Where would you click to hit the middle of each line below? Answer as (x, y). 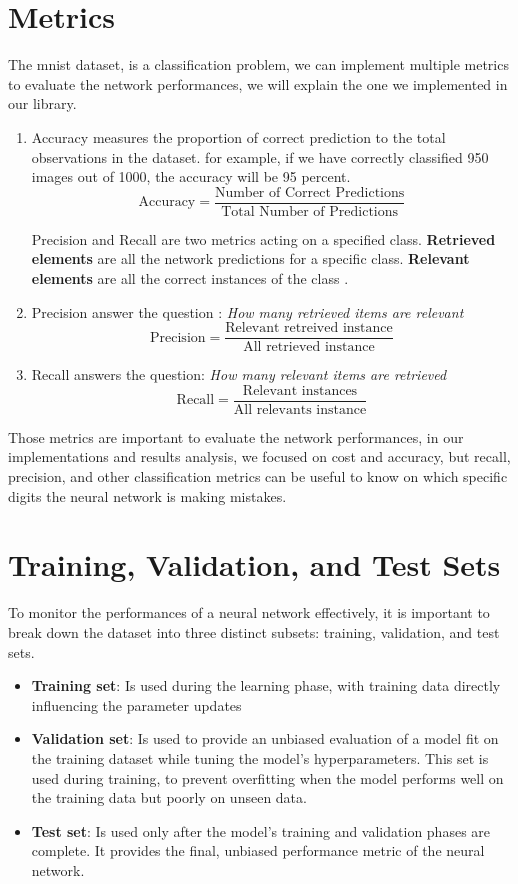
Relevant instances (300, 390)
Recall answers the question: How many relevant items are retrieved (239, 374)
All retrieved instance (309, 347)
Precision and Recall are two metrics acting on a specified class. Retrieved (263, 238)
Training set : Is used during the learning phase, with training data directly (266, 685)
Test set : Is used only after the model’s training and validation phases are (261, 830)
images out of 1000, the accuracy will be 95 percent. (191, 176)
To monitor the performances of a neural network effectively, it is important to (249, 612)
